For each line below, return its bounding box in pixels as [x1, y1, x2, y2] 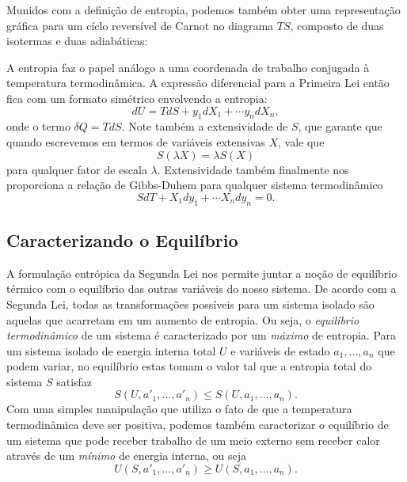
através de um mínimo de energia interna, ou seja [6, 447, 247, 464]
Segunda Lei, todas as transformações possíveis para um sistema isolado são [6, 295, 375, 312]
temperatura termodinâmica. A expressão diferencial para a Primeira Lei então [6, 74, 390, 91]
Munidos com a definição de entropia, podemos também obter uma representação [6, 2, 401, 17]
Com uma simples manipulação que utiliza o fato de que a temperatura [6, 400, 352, 417]
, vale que [278, 133, 325, 150]
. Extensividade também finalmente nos [157, 161, 349, 177]
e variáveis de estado [230, 342, 330, 359]
